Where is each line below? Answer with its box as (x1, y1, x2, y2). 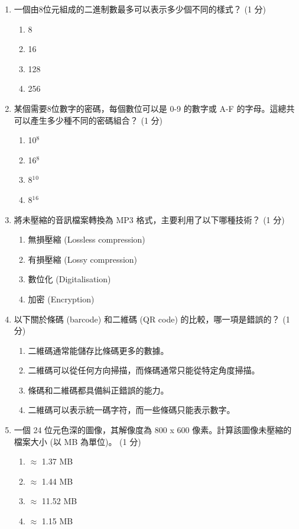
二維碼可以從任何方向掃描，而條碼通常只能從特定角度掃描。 (28, 364, 260, 376)
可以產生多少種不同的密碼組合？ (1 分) (14, 114, 163, 126)
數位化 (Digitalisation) (28, 273, 111, 285)
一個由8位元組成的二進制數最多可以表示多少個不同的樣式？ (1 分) (14, 3, 266, 15)
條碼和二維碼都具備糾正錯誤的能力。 (28, 383, 169, 396)
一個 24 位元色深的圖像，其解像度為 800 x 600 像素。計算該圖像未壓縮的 (14, 424, 292, 436)
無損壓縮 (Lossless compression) (28, 233, 145, 246)
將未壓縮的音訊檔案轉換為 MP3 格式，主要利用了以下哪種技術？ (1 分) (14, 213, 285, 225)
